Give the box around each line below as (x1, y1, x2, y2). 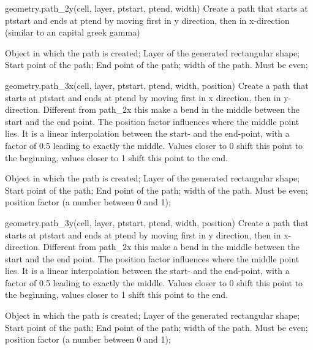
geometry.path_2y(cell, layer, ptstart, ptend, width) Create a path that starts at (5, 2, 308, 14)
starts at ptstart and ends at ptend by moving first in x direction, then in (5, 91, 281, 104)
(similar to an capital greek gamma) (5, 26, 140, 39)
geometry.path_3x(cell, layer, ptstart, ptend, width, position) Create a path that (5, 78, 309, 91)
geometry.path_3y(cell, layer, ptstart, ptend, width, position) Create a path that (5, 216, 309, 229)
